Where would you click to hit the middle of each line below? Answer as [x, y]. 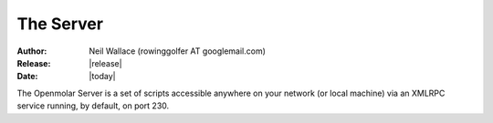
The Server [60, 24]
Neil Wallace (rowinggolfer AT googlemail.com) [178, 51]
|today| [102, 77]
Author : [32, 51]
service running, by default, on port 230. [93, 106]
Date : [27, 77]
